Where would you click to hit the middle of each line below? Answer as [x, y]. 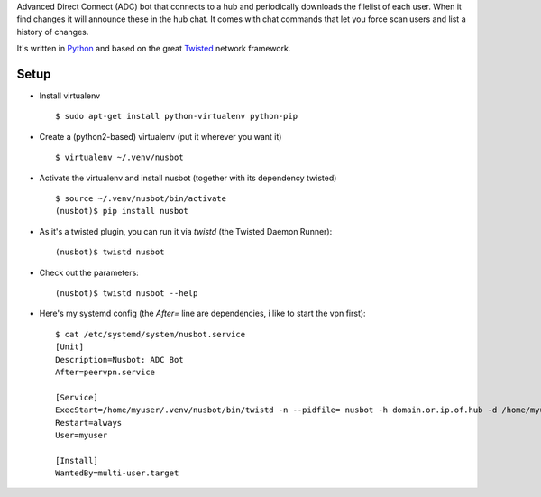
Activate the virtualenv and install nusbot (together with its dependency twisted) [188, 178]
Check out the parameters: [89, 272]
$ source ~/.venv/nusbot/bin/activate [141, 199]
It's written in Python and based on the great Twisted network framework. [154, 49]
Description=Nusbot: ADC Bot [119, 359]
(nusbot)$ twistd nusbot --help [127, 293]
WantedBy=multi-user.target [117, 473]
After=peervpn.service [105, 372]
